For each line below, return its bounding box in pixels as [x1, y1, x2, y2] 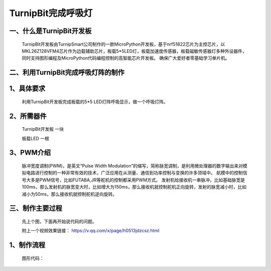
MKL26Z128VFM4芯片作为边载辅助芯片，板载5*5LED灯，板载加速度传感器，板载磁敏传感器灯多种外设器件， [22, 48, 247, 54]
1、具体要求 [9, 84, 46, 93]
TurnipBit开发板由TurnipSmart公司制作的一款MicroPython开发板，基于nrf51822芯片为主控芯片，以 [22, 41, 225, 47]
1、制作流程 [9, 241, 46, 249]
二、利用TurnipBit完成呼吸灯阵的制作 [9, 68, 125, 77]
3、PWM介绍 [9, 148, 51, 157]
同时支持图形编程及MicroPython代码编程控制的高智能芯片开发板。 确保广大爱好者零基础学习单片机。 [22, 55, 230, 61]
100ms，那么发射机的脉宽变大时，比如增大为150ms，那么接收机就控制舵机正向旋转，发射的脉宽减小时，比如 [22, 184, 247, 190]
